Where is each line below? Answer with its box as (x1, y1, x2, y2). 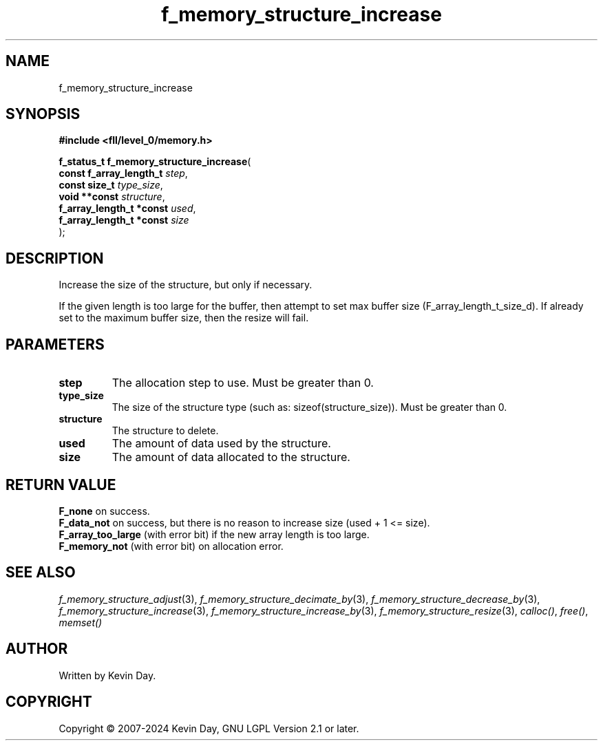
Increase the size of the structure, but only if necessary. (59, 279, 313, 291)
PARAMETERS (6, 335, 105, 353)
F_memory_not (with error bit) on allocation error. (59, 540, 284, 552)
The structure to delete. (112, 425, 219, 437)
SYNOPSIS (6, 105, 81, 123)
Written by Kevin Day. (59, 669, 156, 681)
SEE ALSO (6, 564, 76, 582)
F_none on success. (59, 504, 150, 517)
